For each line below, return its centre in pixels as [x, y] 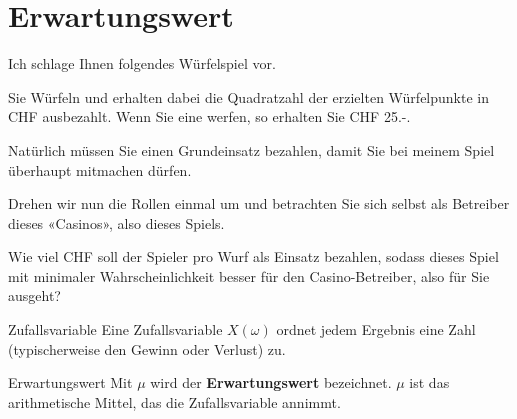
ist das [429, 382]
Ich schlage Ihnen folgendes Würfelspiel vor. [142, 63]
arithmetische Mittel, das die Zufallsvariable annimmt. [174, 401]
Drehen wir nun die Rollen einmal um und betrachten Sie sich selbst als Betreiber [259, 203]
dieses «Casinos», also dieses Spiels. [116, 222]
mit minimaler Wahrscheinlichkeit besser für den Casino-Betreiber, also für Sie [249, 275]
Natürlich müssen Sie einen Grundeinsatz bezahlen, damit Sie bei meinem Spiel [251, 149]
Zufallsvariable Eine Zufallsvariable [115, 329]
